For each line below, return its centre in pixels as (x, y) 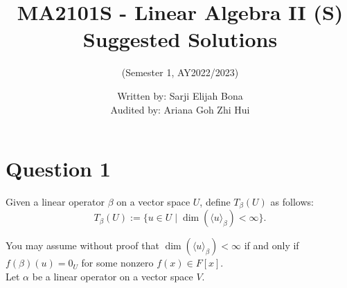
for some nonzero (117, 263)
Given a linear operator (55, 202)
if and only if (272, 245)
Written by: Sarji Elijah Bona (180, 95)
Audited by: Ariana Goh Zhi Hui (180, 109)
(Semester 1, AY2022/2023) (180, 72)
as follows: (292, 202)
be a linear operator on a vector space (113, 277)
